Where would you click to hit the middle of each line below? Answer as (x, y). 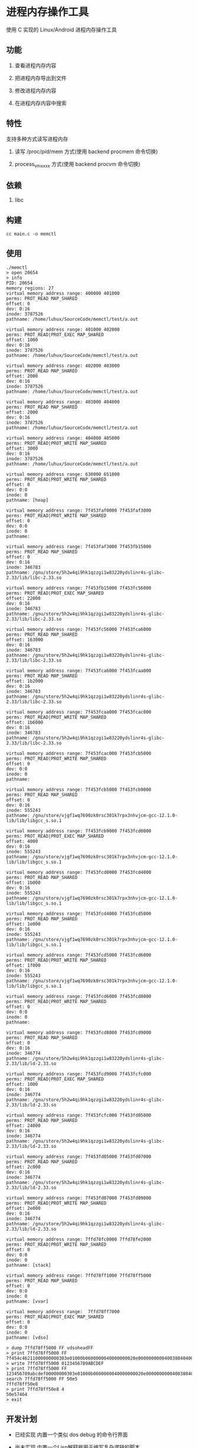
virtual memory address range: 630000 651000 (63, 474)
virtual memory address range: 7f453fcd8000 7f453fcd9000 (79, 1032)
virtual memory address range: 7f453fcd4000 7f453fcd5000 (79, 913)
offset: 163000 (25, 640)
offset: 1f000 (24, 965)
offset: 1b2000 (25, 681)
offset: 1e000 (24, 924)
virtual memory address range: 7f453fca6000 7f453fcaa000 (79, 671)
